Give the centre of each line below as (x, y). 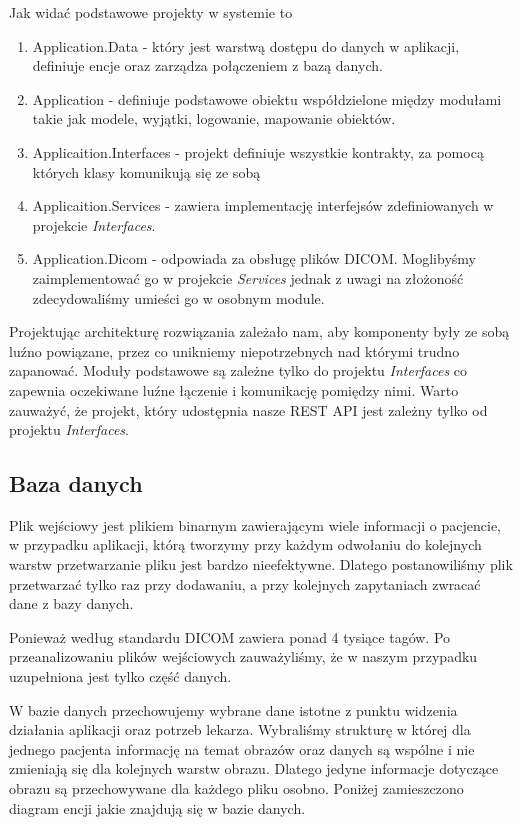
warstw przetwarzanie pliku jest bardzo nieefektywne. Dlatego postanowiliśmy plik (261, 564)
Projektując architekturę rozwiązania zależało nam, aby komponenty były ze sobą (259, 331)
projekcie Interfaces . (94, 224)
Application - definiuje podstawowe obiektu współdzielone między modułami (267, 98)
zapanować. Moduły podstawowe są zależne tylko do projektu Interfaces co (238, 370)
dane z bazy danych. (71, 603)
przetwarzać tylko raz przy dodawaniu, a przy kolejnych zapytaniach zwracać (245, 583)
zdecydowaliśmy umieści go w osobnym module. (178, 297)
